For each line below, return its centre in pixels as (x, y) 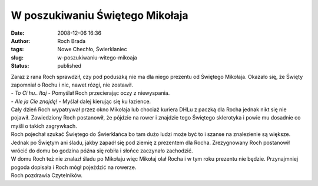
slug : (17, 57)
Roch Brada (72, 41)
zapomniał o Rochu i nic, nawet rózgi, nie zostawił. (72, 85)
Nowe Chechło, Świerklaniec (92, 49)
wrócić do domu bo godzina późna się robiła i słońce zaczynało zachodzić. (102, 151)
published (69, 66)
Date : (18, 33)
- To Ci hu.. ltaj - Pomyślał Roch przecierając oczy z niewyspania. (90, 93)
